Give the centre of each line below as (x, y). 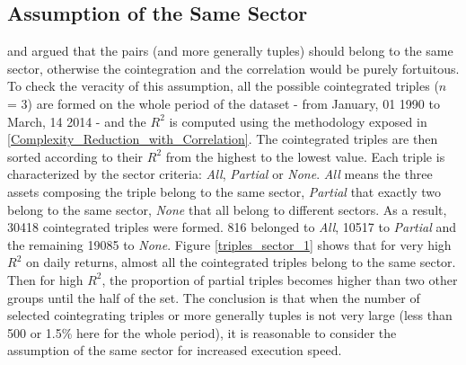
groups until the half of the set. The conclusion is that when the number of (214, 297)
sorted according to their (75, 156)
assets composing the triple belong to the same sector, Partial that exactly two (224, 191)
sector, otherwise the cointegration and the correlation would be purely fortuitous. (233, 68)
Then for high (45, 279)
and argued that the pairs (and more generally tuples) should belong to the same (230, 51)
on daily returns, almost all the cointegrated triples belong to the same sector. (241, 262)
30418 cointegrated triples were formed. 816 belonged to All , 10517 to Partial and (232, 227)
